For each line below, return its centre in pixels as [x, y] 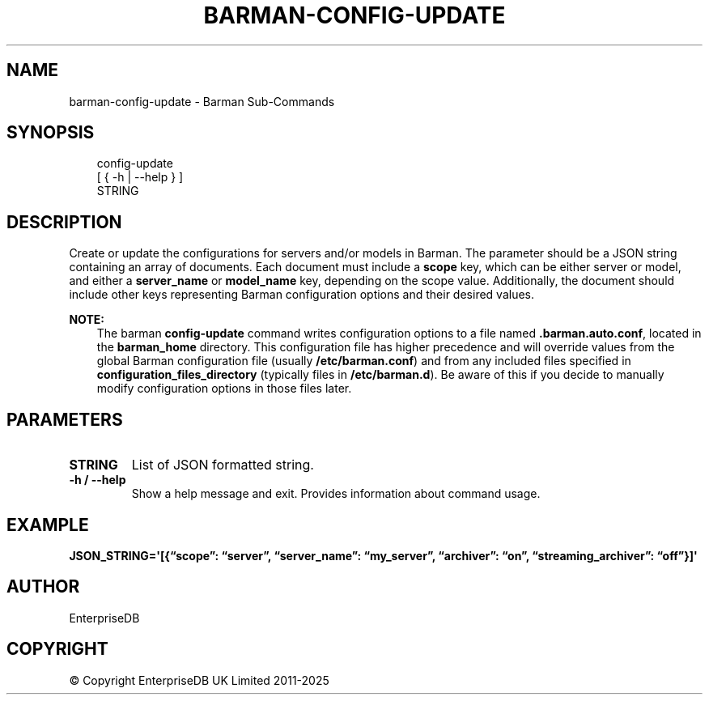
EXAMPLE [48, 525]
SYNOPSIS [51, 133]
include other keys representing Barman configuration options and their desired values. [302, 295]
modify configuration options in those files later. [224, 389]
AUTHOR [43, 587]
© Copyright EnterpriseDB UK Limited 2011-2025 [199, 680]
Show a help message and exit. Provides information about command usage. [336, 494]
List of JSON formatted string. [223, 465]
